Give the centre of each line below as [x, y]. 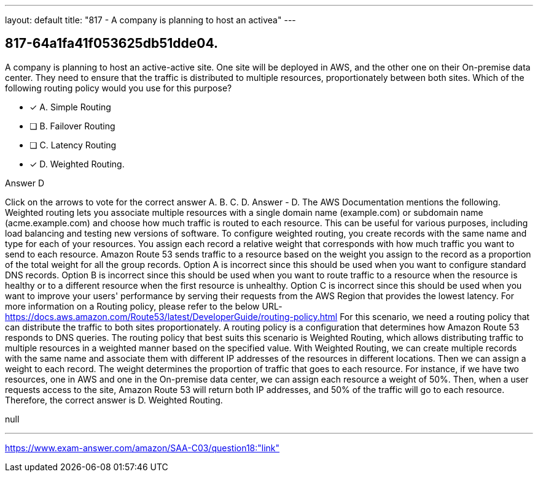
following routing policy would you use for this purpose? [119, 88]
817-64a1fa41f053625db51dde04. [111, 44]
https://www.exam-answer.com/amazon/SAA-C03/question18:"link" [142, 448]
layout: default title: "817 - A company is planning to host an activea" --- [150, 20]
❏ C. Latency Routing [73, 145]
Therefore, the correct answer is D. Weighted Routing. [114, 400]
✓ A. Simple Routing [70, 107]
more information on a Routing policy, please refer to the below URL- [144, 306]
